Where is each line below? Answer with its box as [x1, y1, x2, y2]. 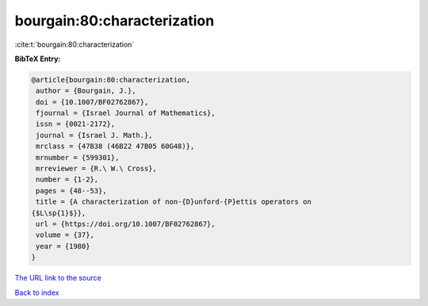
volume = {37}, [36, 231, 95, 239]
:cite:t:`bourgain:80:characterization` [14, 40, 135, 49]
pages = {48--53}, [36, 186, 107, 195]
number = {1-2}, [36, 175, 99, 184]
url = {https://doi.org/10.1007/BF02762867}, [36, 220, 216, 228]
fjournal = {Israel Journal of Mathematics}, [36, 109, 216, 118]
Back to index [14, 288, 59, 297]
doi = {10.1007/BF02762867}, [36, 98, 149, 106]
